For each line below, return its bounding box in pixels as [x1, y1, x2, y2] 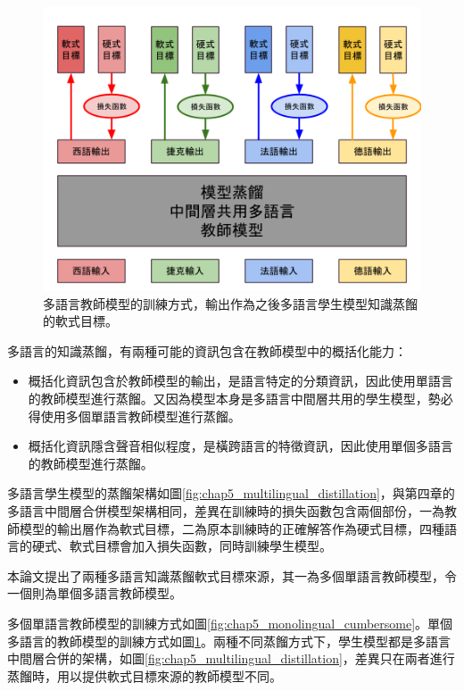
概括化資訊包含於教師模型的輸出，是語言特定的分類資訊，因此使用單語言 [28, 371, 453, 390]
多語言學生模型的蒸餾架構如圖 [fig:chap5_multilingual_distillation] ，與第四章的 [7, 484, 455, 503]
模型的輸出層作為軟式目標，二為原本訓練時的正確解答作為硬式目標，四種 [19, 519, 444, 537]
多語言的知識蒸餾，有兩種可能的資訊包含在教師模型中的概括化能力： [7, 341, 407, 360]
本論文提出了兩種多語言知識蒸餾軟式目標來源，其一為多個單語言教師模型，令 [7, 566, 457, 585]
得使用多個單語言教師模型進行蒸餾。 [28, 406, 241, 425]
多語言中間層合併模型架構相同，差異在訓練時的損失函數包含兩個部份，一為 [7, 501, 444, 520]
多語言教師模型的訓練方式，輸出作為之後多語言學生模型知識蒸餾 [43, 294, 418, 312]
